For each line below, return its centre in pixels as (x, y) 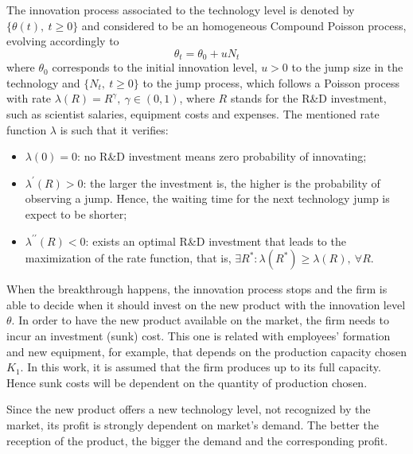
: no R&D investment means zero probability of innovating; (222, 156)
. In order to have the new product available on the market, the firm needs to (200, 320)
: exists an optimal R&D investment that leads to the (216, 241)
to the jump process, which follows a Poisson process (271, 82)
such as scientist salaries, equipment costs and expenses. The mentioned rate (193, 114)
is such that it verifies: (114, 129)
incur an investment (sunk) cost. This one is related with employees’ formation (199, 335)
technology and (43, 82)
